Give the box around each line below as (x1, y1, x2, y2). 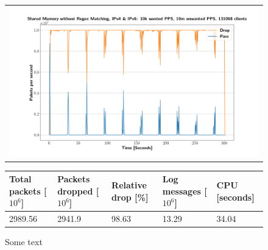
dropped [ (57, 184, 99, 197)
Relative (111, 178, 147, 191)
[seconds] (216, 190, 255, 203)
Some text (5, 235, 43, 248)
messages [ (162, 184, 207, 197)
